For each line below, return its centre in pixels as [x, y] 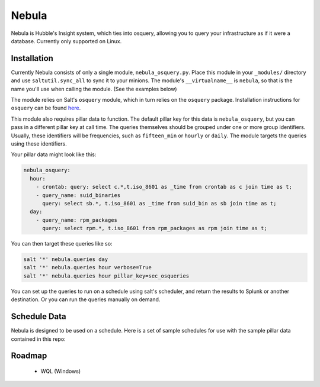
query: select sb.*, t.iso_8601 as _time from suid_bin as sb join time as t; [159, 203]
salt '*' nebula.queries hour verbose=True [88, 267]
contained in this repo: [38, 339]
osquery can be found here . [46, 108]
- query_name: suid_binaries [78, 195]
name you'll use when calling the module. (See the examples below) [94, 89]
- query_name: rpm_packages [77, 220]
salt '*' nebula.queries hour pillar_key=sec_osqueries [106, 276]
